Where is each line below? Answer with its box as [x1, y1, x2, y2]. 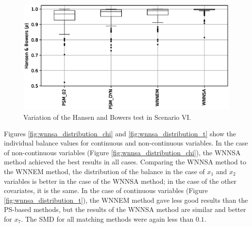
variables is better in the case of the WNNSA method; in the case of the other [4, 176, 237, 186]
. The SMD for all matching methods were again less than [21, 213, 194, 224]
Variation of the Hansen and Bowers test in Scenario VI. [23, 112, 191, 122]
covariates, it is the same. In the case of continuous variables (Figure [4, 185, 208, 195]
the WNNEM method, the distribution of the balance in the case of [4, 166, 205, 177]
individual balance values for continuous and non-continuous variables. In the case [4, 138, 248, 148]
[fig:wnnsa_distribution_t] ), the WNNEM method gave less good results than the [4, 195, 248, 205]
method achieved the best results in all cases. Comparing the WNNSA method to [4, 157, 246, 167]
